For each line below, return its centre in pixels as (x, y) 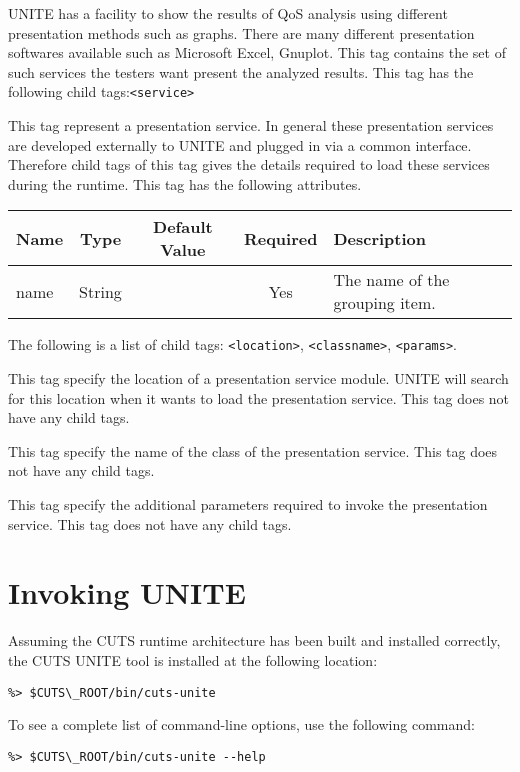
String (100, 291)
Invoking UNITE (127, 592)
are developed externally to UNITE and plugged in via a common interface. (240, 144)
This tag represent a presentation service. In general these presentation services (251, 125)
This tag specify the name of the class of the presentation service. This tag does (253, 450)
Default (183, 227)
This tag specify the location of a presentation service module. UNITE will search (258, 378)
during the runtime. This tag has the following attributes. (185, 183)
